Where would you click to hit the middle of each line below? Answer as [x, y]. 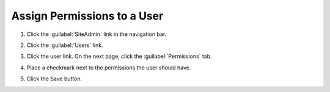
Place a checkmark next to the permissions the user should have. [109, 68]
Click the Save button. [54, 79]
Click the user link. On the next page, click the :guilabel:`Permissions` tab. [119, 56]
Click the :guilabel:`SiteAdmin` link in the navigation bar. [97, 34]
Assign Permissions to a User [87, 16]
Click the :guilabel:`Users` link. [65, 45]
